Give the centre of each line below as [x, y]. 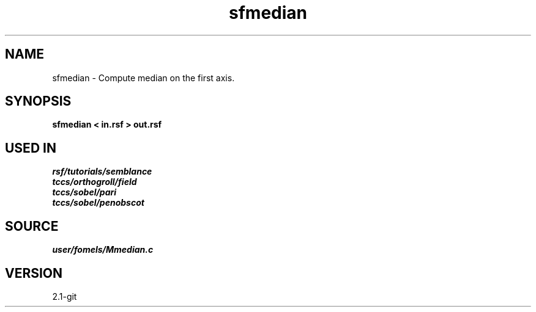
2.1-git [65, 296]
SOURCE [32, 226]
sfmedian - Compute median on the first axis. [143, 78]
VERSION [34, 273]
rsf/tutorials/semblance [102, 172]
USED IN [31, 148]
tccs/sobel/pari [84, 192]
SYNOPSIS [38, 101]
